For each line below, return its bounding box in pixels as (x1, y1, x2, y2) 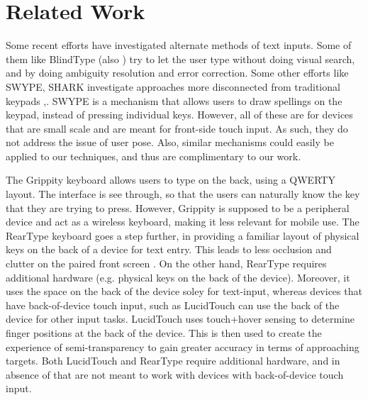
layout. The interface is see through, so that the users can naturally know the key (6, 187, 360, 201)
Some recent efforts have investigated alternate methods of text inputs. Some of (6, 38, 352, 52)
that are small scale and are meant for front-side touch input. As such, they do (6, 121, 348, 135)
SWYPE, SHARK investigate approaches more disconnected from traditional (6, 79, 340, 94)
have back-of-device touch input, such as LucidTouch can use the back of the (6, 297, 340, 312)
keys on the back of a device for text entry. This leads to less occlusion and (6, 242, 332, 257)
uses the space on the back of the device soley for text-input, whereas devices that (6, 284, 362, 299)
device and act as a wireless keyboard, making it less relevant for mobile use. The (6, 214, 359, 229)
